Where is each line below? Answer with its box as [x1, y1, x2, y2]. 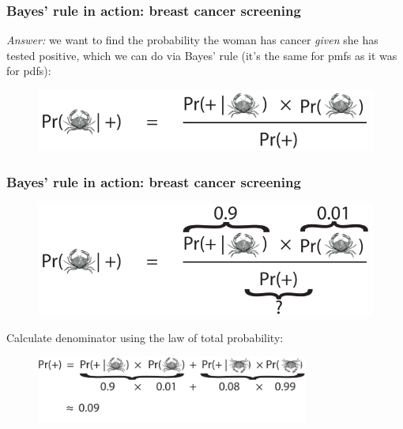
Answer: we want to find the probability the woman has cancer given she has [6, 32, 379, 48]
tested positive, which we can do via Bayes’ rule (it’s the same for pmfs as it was [6, 47, 397, 63]
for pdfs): [6, 62, 51, 79]
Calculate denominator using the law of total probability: [6, 329, 284, 345]
